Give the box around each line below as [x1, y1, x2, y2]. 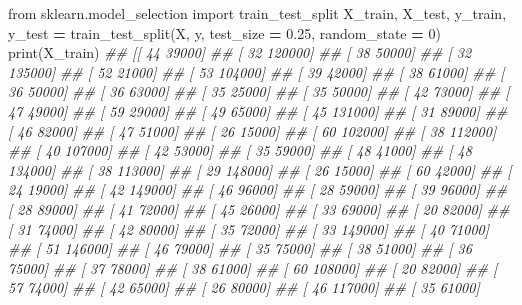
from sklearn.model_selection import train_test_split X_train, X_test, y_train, [8, 3, 507, 23]
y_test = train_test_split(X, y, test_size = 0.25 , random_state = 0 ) [8, 22, 441, 43]
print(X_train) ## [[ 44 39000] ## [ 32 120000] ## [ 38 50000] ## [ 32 [8, 42, 472, 63]
